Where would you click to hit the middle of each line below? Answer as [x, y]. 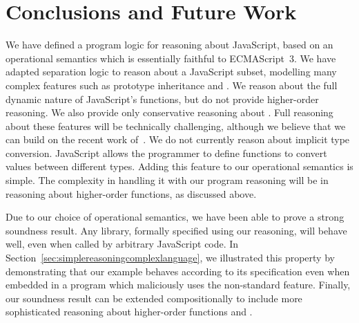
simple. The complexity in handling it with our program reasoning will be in [167, 180]
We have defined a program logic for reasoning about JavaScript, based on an [169, 45]
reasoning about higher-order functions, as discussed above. [131, 193]
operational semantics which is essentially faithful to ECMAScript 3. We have [171, 58]
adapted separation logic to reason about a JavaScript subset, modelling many [171, 72]
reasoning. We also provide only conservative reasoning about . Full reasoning [169, 112]
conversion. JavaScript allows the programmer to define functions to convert [166, 153]
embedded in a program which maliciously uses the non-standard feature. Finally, [178, 285]
